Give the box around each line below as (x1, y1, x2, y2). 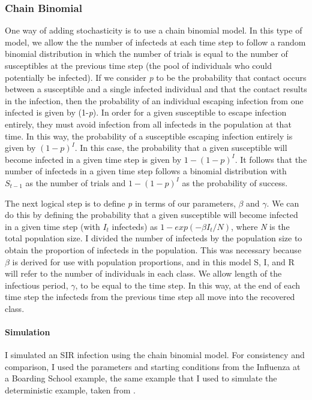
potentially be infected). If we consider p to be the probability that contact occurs (5, 71, 307, 83)
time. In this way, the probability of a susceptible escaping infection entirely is (5, 129, 293, 142)
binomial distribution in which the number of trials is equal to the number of (5, 47, 288, 60)
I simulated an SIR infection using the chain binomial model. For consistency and (5, 349, 305, 361)
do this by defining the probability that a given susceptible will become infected (5, 208, 298, 221)
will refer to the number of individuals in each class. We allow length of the (5, 267, 282, 280)
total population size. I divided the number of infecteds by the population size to (5, 232, 302, 244)
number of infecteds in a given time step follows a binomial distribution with (5, 165, 287, 177)
